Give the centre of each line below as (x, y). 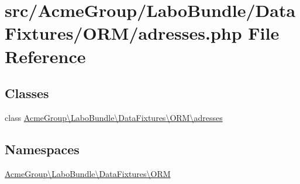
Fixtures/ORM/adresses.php (123, 33)
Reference (45, 56)
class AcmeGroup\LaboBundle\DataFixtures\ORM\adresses (114, 117)
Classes (27, 93)
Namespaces (42, 149)
